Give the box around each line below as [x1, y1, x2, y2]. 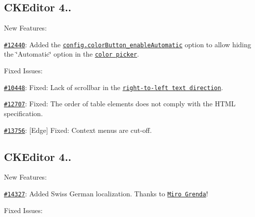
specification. [4, 108, 43, 119]
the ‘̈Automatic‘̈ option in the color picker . [4, 49, 139, 59]
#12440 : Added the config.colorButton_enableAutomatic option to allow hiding [4, 39, 251, 49]
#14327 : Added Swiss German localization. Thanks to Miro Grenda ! [4, 188, 208, 199]
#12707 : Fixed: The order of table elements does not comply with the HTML [4, 98, 236, 109]
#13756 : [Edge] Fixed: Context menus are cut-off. [4, 124, 152, 135]
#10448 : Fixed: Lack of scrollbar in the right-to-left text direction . [4, 82, 223, 92]
